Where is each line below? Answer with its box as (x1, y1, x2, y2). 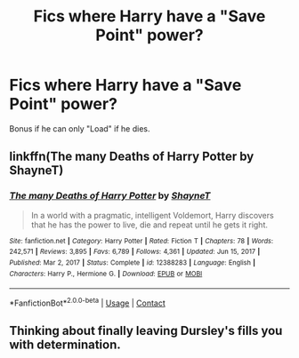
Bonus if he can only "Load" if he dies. (9, 123, 150, 134)
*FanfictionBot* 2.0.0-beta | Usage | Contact (9, 296, 166, 308)
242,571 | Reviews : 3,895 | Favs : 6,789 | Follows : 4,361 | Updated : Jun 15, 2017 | (9, 247, 261, 257)
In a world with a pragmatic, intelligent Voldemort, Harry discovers (30, 210, 274, 220)
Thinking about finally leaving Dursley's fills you (9, 323, 283, 338)
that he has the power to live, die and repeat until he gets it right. (30, 219, 269, 230)
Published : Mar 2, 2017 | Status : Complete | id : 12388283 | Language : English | (9, 258, 256, 267)
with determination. (9, 338, 122, 353)
